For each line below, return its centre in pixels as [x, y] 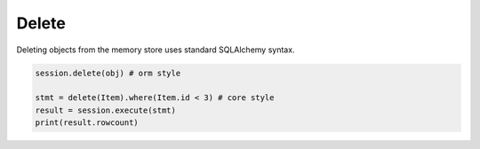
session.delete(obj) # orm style [108, 73]
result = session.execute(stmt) [106, 110]
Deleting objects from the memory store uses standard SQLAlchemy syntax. [156, 50]
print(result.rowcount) [87, 123]
